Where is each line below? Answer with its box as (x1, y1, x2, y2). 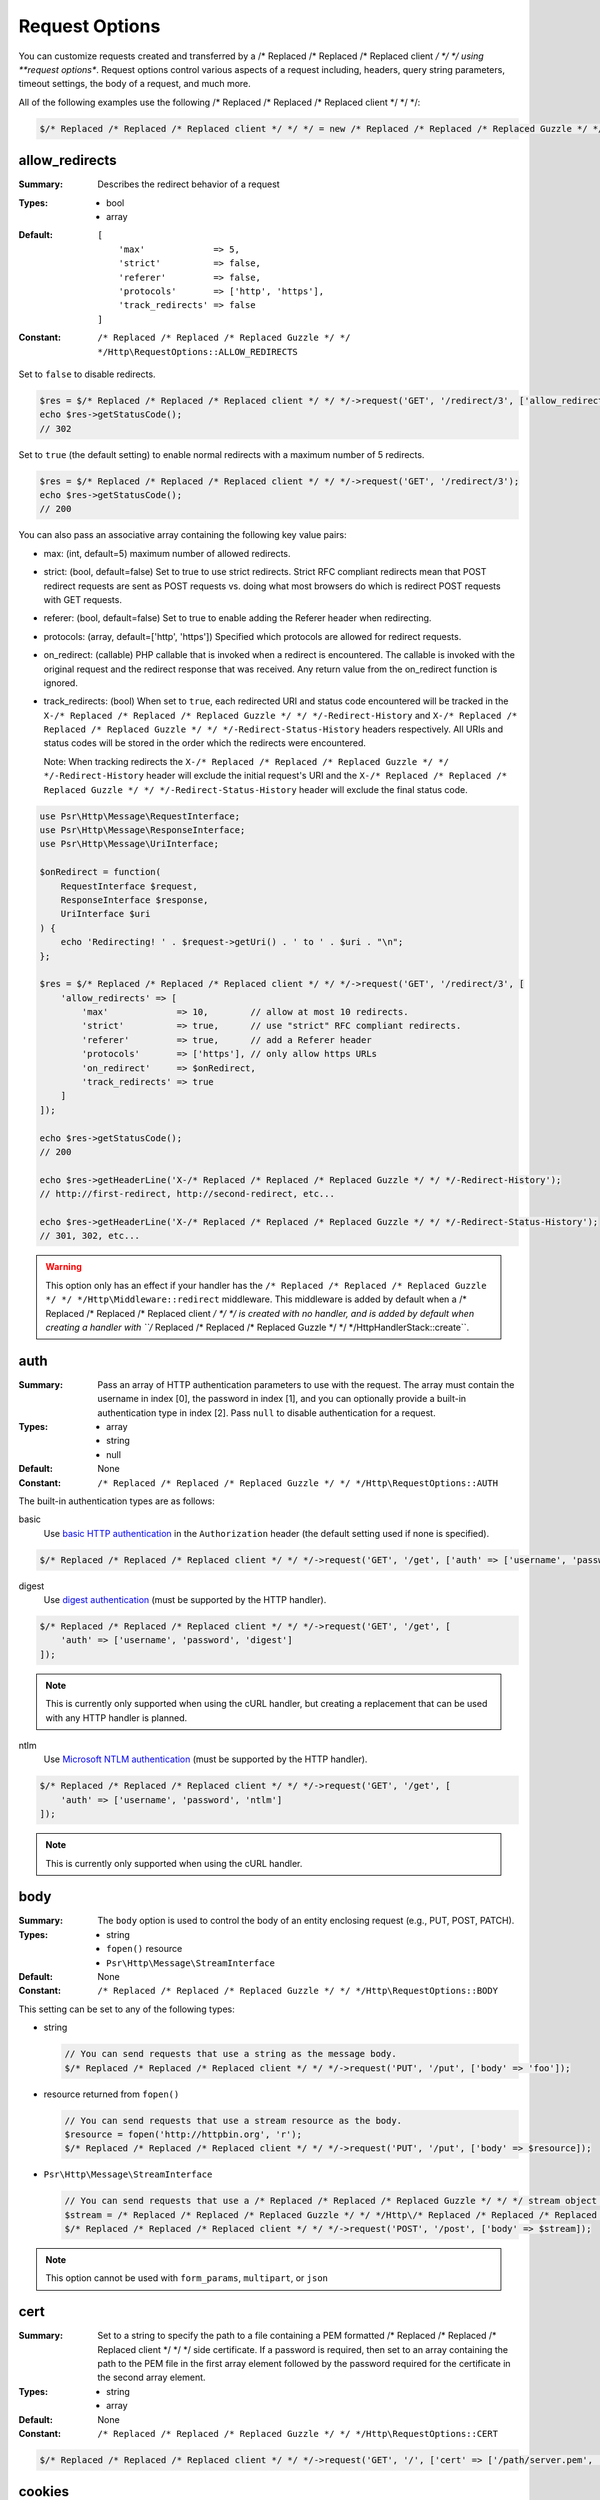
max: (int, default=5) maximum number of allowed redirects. (43, 547, 291, 559)
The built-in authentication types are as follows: (18, 1495, 215, 1507)
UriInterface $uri (60, 908, 151, 920)
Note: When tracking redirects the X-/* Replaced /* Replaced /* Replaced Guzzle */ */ (43, 755, 450, 767)
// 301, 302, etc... (39, 1230, 140, 1242)
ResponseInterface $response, (60, 894, 209, 905)
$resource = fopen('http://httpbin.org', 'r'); (64, 2128, 302, 2140)
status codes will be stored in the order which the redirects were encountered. (43, 737, 367, 749)
